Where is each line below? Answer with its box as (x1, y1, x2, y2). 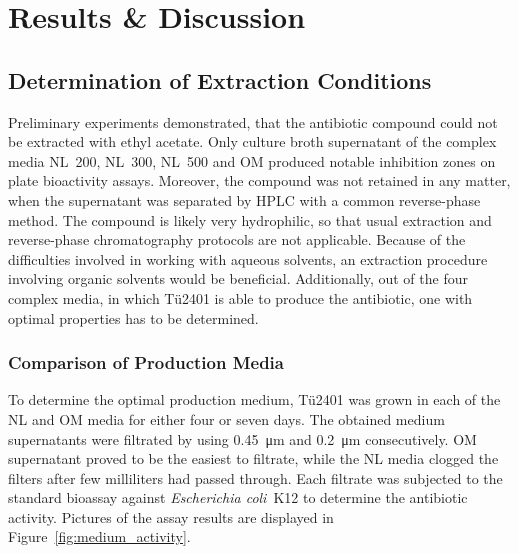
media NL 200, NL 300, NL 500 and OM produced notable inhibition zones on (8, 150, 496, 171)
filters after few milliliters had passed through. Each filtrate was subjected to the (8, 467, 503, 488)
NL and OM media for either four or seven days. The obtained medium (8, 408, 445, 429)
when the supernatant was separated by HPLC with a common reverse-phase (8, 189, 481, 210)
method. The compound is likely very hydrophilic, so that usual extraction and (8, 209, 492, 230)
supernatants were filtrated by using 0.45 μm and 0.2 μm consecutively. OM (8, 428, 477, 449)
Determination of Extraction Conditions (8, 64, 432, 95)
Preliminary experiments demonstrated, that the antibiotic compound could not (8, 111, 498, 132)
